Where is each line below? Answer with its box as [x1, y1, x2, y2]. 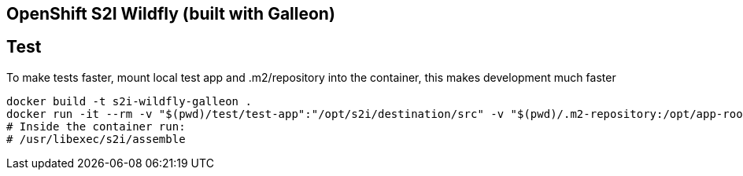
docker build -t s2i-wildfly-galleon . [6, 94, 252, 108]
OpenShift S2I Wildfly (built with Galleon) [6, 4, 335, 24]
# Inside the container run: [6, 119, 186, 133]
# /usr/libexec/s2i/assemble [6, 132, 186, 145]
